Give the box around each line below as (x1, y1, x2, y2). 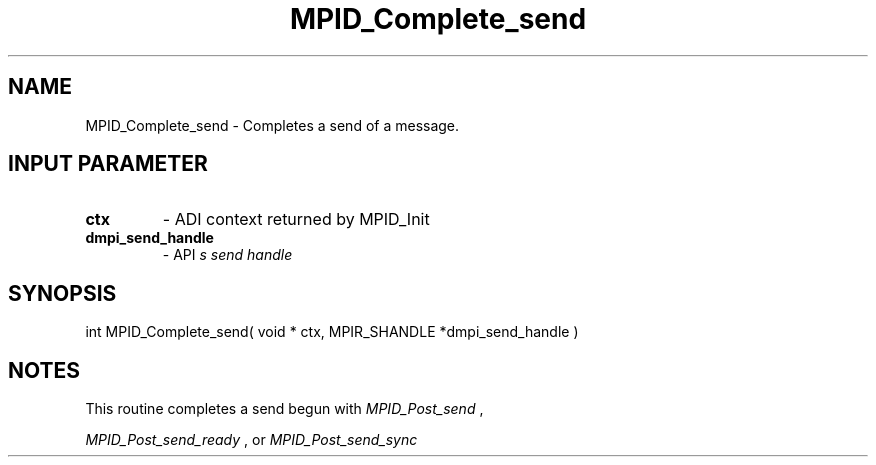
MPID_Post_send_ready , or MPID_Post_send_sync (85, 431, 418, 449)
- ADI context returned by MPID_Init (162, 209, 430, 230)
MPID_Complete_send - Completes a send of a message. (85, 116, 460, 134)
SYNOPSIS (8, 280, 117, 306)
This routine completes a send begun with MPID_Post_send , (85, 400, 484, 418)
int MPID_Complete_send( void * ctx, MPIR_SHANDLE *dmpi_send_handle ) (85, 323, 579, 341)
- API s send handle (162, 246, 293, 264)
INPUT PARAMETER (8, 151, 208, 177)
